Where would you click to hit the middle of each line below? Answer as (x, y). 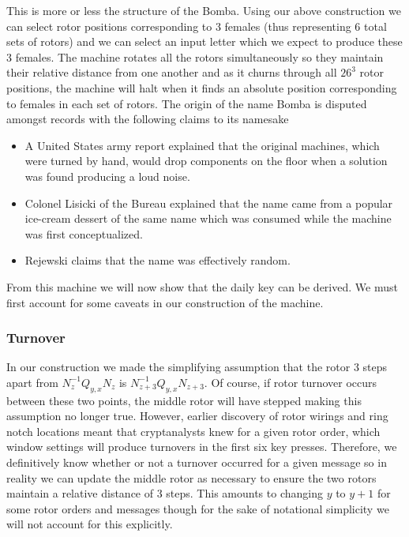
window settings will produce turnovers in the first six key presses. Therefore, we (202, 447)
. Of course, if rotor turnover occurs (291, 382)
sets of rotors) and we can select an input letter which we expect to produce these (204, 41)
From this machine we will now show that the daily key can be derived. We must (202, 286)
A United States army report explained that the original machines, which (202, 145)
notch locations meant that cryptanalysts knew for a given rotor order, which (193, 431)
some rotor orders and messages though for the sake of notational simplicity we (198, 508)
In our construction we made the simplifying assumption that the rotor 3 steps (197, 367)
